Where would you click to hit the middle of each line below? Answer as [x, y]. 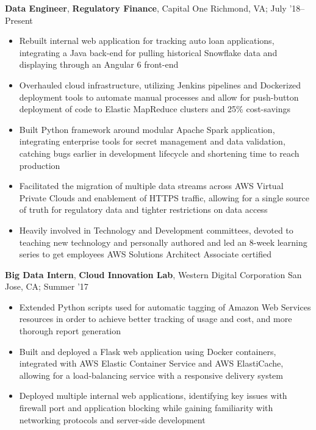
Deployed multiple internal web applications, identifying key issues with [153, 396]
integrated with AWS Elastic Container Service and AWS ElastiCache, [151, 363]
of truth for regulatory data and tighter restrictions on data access [143, 210]
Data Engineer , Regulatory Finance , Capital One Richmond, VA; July [146, 8]
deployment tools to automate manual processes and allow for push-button [159, 97]
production [40, 165]
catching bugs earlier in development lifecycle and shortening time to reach [159, 153]
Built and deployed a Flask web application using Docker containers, [148, 351]
